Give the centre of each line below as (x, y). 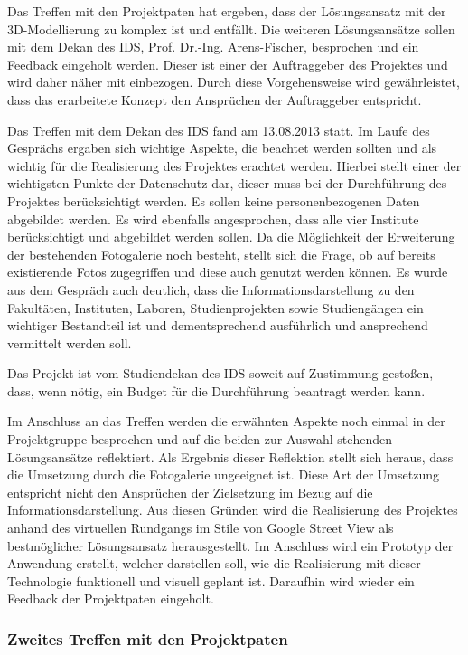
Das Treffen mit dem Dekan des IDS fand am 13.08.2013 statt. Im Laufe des (219, 130)
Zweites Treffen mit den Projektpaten (148, 638)
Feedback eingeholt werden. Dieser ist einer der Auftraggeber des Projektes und (228, 64)
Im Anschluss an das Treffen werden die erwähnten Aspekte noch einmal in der (226, 421)
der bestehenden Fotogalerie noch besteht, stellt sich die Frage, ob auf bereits (221, 254)
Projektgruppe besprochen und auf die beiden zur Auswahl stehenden (200, 439)
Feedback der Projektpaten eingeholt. (111, 598)
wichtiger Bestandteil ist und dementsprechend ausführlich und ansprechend (218, 325)
